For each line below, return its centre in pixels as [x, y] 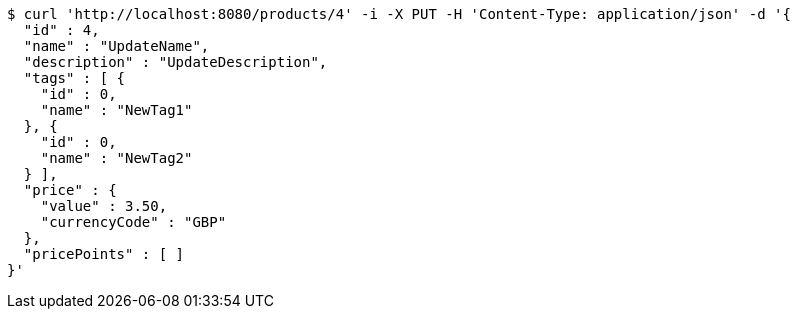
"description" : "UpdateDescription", [175, 62]
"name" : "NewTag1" [116, 110]
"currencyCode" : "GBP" [133, 222]
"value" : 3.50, [104, 206]
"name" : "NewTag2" [116, 158]
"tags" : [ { [74, 78]
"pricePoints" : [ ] [104, 254]
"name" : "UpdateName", [116, 46]
